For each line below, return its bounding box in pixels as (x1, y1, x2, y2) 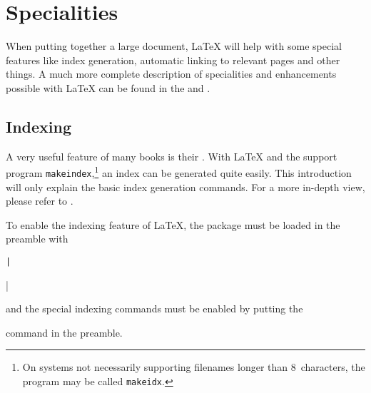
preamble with (6, 231, 68, 246)
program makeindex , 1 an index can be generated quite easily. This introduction (6, 163, 352, 180)
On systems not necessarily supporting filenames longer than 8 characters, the (22, 359, 365, 374)
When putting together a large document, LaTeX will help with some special (6, 39, 342, 53)
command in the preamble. (6, 325, 123, 340)
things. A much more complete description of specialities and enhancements (6, 66, 337, 81)
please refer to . (6, 193, 73, 208)
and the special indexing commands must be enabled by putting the (6, 301, 303, 316)
